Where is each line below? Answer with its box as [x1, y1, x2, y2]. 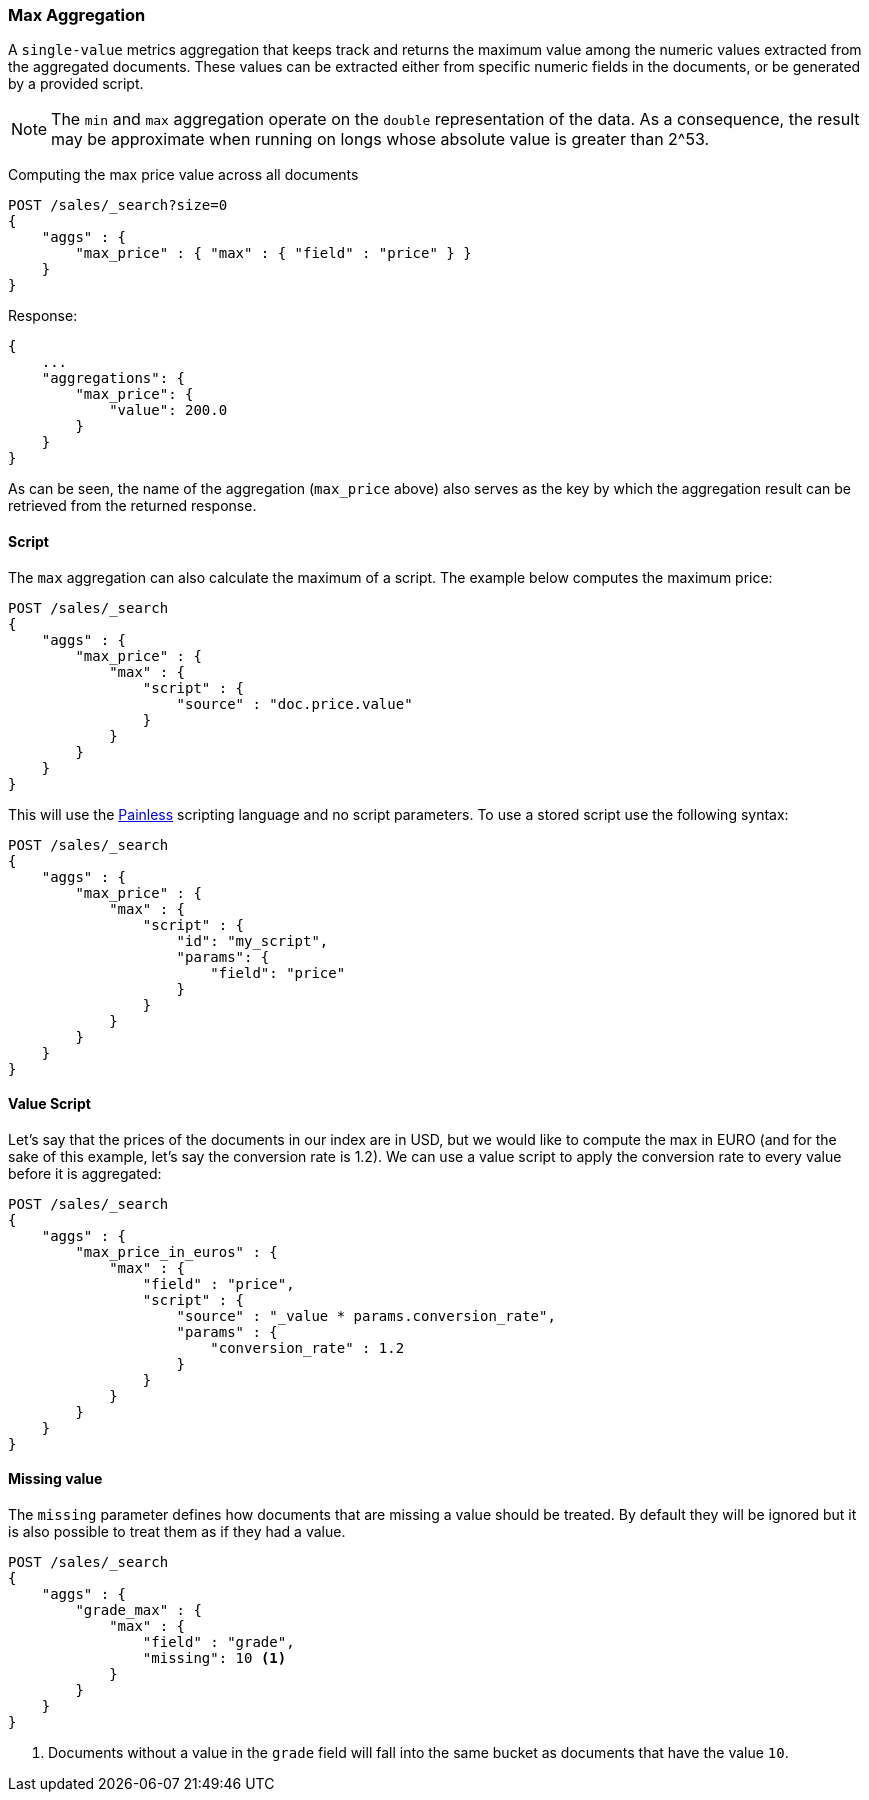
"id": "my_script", [176, 932, 329, 949]
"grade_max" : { [75, 1602, 202, 1619]
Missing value [8, 1470, 103, 1488]
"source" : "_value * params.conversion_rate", [176, 1307, 556, 1324]
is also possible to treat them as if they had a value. [8, 1523, 346, 1541]
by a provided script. [8, 75, 144, 93]
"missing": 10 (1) [142, 1650, 287, 1667]
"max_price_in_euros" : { [75, 1243, 278, 1260]
